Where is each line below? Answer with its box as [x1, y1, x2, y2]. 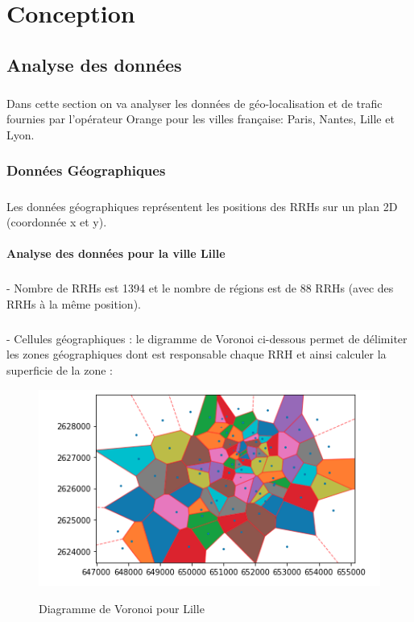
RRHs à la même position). [6, 295, 141, 312]
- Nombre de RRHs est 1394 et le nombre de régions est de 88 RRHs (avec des [6, 280, 394, 296]
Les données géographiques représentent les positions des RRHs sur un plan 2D [6, 197, 398, 214]
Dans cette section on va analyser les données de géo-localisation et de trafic [6, 94, 383, 111]
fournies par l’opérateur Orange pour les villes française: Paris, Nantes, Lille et [6, 110, 395, 127]
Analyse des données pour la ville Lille [6, 245, 226, 262]
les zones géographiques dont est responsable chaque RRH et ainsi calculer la [6, 346, 387, 363]
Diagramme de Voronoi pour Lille [39, 599, 205, 616]
